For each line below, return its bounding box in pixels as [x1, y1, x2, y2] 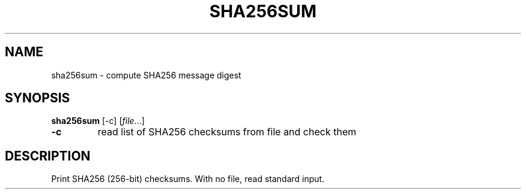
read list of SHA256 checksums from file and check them [97, 126, 357, 138]
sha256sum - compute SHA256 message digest [51, 69, 241, 80]
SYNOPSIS [5, 90, 70, 106]
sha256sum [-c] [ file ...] [51, 116, 145, 126]
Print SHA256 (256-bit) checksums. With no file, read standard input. [51, 174, 325, 184]
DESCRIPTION [5, 148, 91, 163]
